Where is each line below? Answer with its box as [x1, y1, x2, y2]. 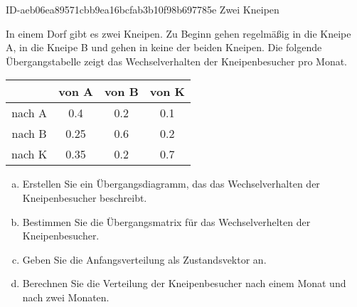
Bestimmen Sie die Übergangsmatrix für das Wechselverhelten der [22, 214, 311, 229]
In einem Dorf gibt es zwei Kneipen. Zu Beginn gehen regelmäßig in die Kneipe [6, 26, 351, 41]
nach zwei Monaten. [22, 289, 110, 304]
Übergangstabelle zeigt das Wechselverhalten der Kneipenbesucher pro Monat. [6, 53, 348, 68]
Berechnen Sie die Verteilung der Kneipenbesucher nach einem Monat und [22, 276, 346, 291]
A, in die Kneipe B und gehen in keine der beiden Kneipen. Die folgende [6, 40, 322, 55]
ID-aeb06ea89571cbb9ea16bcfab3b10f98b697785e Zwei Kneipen [6, 2, 279, 16]
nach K [11, 146, 48, 163]
